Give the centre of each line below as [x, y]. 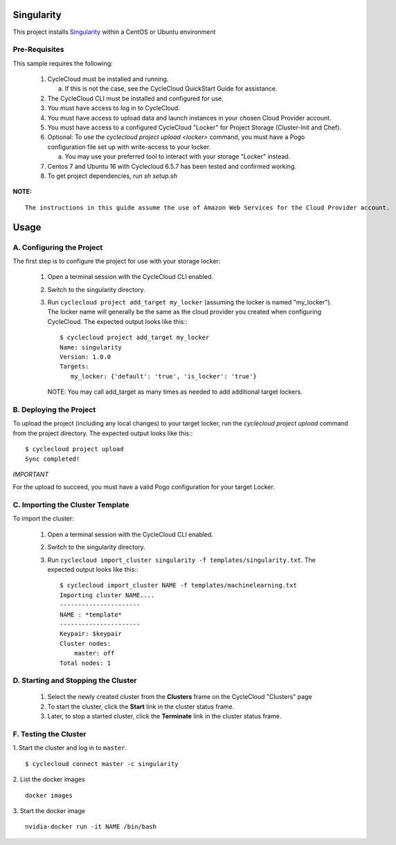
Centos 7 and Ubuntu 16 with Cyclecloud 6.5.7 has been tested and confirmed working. [172, 166]
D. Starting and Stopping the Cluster [75, 680]
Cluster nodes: [85, 643]
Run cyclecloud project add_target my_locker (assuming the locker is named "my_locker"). [190, 302]
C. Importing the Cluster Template [71, 505]
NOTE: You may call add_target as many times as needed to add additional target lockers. [175, 392]
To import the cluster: [43, 518]
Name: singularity [91, 347]
